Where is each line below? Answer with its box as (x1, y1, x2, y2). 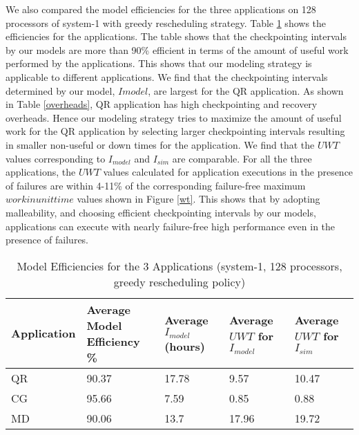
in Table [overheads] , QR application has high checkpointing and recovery (6, 97, 318, 111)
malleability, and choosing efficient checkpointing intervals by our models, (6, 205, 316, 219)
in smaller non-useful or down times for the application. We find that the (6, 137, 315, 151)
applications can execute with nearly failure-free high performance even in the (6, 219, 336, 233)
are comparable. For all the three (172, 151, 312, 165)
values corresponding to (6, 151, 106, 165)
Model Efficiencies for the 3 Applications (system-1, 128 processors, (17, 257, 342, 274)
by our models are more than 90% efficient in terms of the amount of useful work (6, 42, 349, 57)
